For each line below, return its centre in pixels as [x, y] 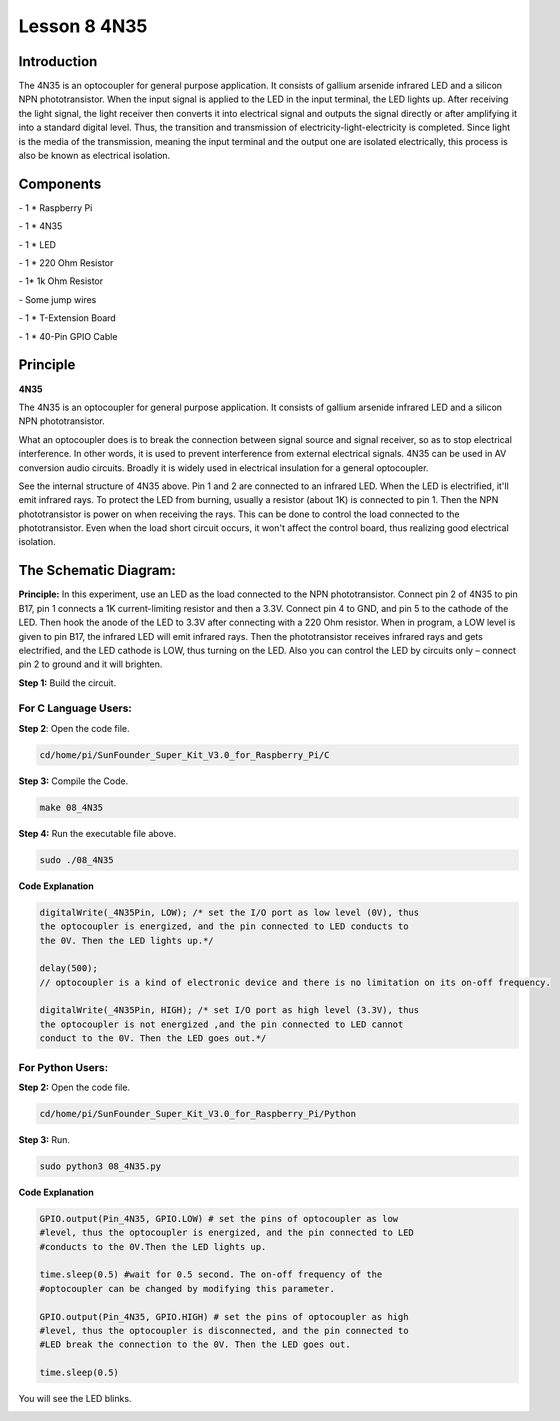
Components [60, 183]
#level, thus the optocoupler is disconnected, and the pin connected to [224, 1331]
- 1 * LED [37, 244]
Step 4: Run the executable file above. [97, 833]
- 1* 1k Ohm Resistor [61, 281]
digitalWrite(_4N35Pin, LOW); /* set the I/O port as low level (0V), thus [229, 912]
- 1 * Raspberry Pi [55, 207]
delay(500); [69, 968]
